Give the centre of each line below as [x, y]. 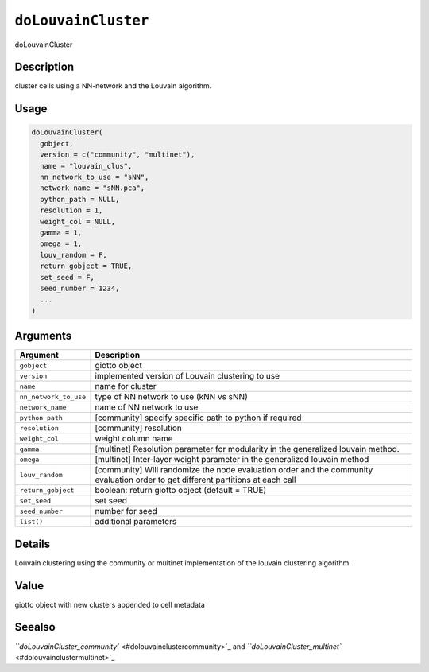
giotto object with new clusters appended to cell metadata [110, 604]
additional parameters [136, 522]
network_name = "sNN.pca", [93, 188]
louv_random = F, [73, 255]
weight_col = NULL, [78, 221]
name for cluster [126, 386]
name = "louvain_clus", [86, 166]
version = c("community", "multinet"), [118, 155]
